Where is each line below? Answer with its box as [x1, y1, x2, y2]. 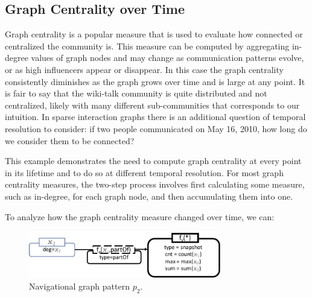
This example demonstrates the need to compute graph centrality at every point [5, 154, 302, 167]
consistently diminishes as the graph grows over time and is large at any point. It [5, 75, 305, 87]
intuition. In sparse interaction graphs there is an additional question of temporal [5, 110, 306, 123]
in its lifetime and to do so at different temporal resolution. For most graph [5, 166, 284, 179]
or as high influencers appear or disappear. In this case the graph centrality [5, 63, 284, 75]
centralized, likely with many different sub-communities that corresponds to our [5, 98, 300, 111]
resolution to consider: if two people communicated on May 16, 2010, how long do [5, 122, 307, 135]
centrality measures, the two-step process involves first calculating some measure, [5, 178, 305, 191]
